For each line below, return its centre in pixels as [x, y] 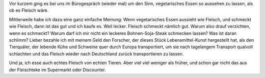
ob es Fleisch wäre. [29, 10]
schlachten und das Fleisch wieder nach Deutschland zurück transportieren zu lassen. [96, 53]
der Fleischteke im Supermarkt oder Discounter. [57, 70]
